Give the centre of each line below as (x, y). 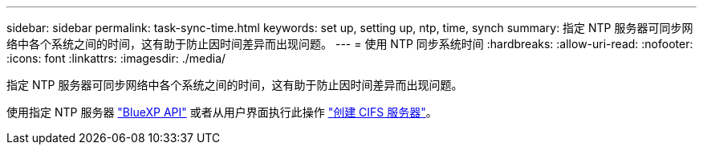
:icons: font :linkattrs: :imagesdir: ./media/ (116, 58)
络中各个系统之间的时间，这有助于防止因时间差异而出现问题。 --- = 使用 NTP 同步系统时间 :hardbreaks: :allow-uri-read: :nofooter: (350, 44)
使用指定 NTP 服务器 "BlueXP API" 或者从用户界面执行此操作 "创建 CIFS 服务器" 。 (222, 112)
